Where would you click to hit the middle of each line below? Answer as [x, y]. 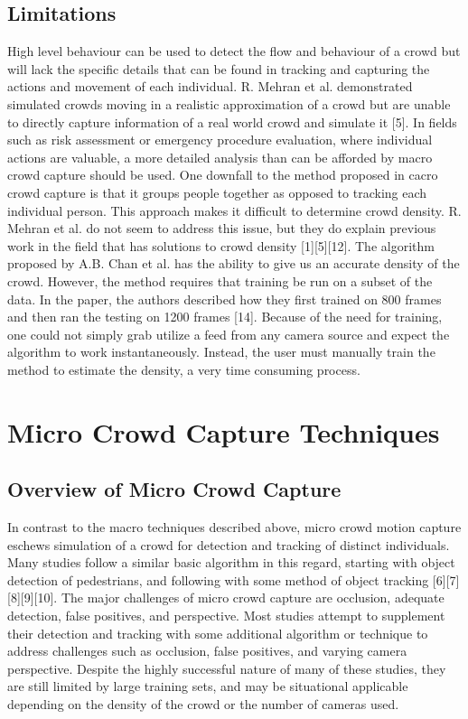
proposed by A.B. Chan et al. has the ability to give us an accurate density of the [234, 263]
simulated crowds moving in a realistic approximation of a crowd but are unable [229, 103]
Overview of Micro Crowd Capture [174, 489]
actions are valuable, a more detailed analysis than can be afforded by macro [220, 157]
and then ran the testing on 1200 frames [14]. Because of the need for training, [225, 317]
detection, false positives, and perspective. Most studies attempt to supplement [226, 616]
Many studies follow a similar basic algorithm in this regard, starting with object [231, 562]
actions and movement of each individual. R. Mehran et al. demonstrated [210, 86]
